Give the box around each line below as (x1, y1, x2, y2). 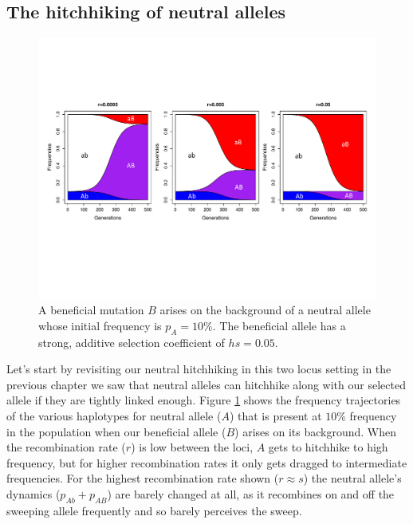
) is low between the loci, (131, 439, 254, 455)
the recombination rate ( (6, 439, 126, 455)
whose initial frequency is (38, 317, 162, 333)
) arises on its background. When (234, 423, 396, 439)
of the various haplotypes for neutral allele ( (6, 408, 222, 424)
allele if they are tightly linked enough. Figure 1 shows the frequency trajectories (6, 392, 401, 408)
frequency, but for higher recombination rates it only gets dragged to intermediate (6, 454, 407, 471)
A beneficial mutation (38, 301, 144, 318)
